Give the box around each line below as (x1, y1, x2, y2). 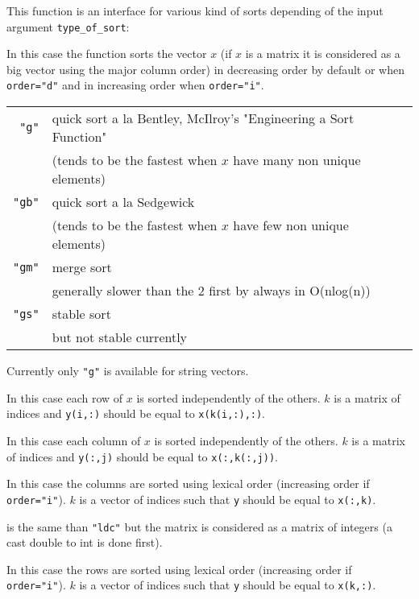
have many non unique (233, 151, 361, 170)
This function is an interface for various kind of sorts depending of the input (6, 2, 384, 19)
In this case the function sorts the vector (6, 45, 207, 62)
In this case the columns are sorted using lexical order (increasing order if (6, 475, 370, 492)
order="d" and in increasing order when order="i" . (6, 76, 264, 93)
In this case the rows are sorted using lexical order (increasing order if (6, 560, 352, 577)
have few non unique (233, 216, 349, 235)
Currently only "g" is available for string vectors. (6, 362, 249, 379)
